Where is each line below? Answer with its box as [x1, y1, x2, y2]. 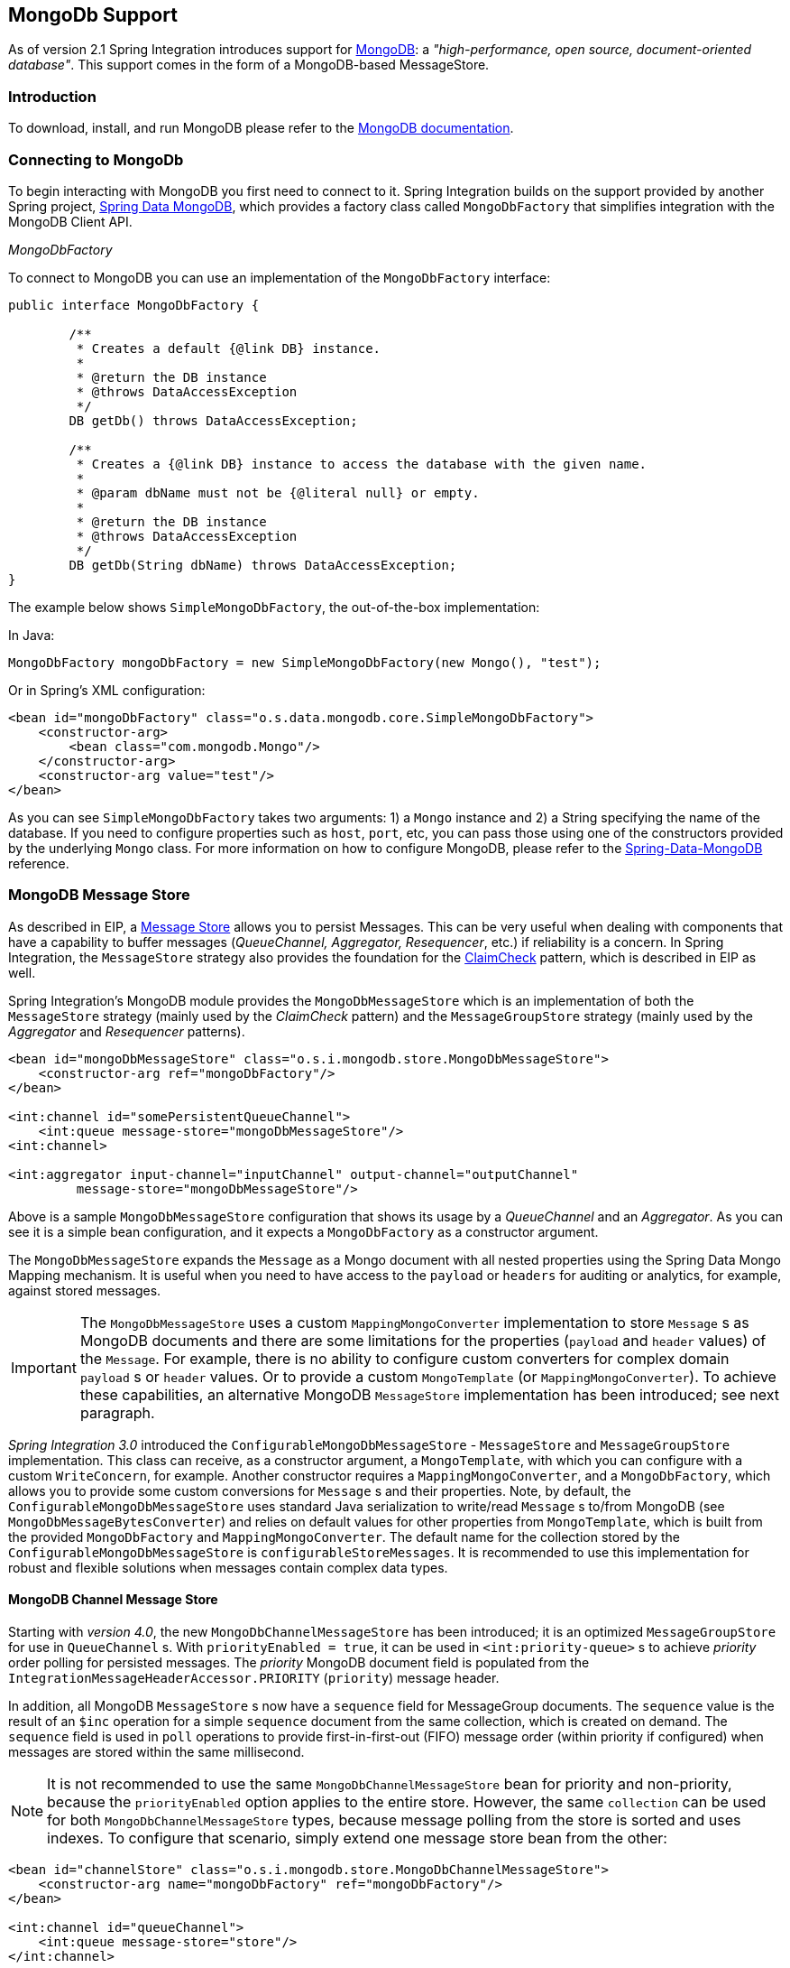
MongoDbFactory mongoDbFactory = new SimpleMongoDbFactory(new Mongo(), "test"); [8, 654, 602, 670]
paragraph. [79, 1403, 155, 1422]
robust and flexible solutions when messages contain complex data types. [8, 1559, 448, 1575]
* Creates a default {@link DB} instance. [76, 340, 381, 356]
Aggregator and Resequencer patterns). [8, 1023, 245, 1039]
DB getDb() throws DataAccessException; [69, 413, 358, 428]
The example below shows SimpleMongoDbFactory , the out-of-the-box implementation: [8, 599, 540, 615]
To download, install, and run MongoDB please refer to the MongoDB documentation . [8, 120, 514, 136]
